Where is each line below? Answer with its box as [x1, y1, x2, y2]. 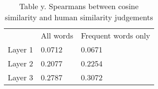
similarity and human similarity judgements [5, 12, 153, 23]
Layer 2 [8, 58, 33, 69]
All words [41, 30, 74, 41]
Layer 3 [8, 72, 33, 83]
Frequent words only [81, 30, 150, 41]
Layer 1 [8, 44, 33, 55]
